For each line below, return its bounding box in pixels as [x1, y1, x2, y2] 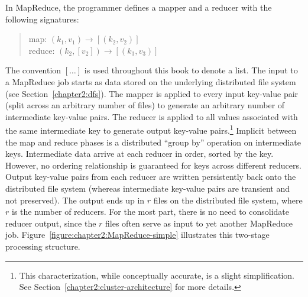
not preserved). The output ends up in [5, 193, 145, 206]
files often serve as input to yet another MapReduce [105, 217, 293, 229]
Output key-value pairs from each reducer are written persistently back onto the [5, 170, 296, 183]
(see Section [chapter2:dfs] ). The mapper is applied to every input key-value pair [5, 87, 299, 99]
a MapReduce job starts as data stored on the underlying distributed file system [5, 75, 296, 88]
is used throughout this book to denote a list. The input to [84, 64, 298, 76]
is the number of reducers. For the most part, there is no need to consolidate [11, 205, 290, 218]
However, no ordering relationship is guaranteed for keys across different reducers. [5, 159, 301, 171]
